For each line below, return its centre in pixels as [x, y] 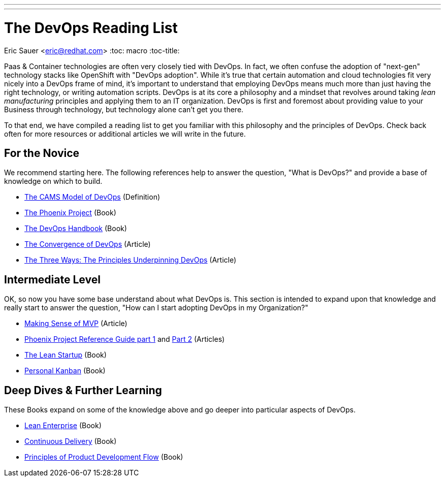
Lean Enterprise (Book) [63, 426]
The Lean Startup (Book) [66, 355]
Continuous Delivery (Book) [71, 441]
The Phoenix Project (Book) [70, 213]
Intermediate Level [52, 279]
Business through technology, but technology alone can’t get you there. [124, 109]
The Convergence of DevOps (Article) [88, 244]
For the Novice [42, 153]
